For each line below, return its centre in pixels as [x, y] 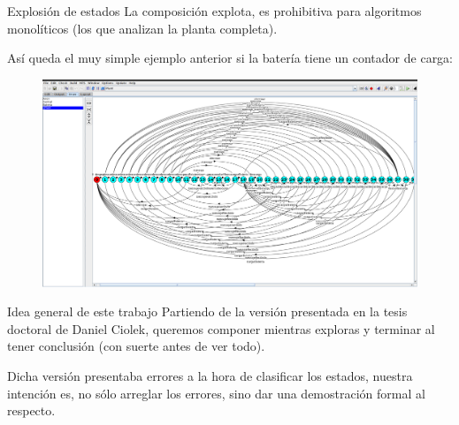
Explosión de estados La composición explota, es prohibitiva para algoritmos [214, 11]
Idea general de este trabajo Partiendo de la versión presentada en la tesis [207, 311]
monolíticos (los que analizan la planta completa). [142, 28]
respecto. [31, 410]
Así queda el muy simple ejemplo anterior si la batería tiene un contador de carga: [230, 58]
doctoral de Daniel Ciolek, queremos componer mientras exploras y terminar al [221, 328]
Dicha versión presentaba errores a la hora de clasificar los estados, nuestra [210, 375]
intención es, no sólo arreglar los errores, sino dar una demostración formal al [216, 393]
